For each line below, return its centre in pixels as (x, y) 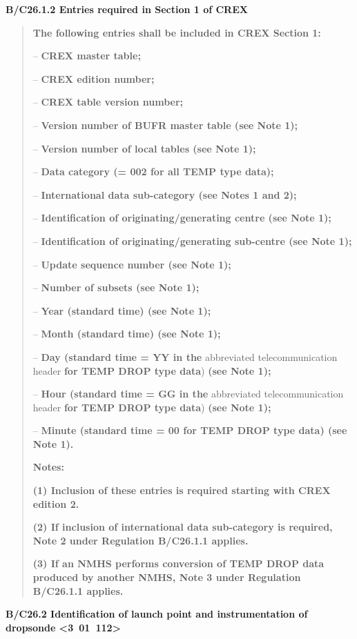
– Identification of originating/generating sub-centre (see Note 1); (192, 240)
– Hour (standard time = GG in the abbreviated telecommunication (188, 394)
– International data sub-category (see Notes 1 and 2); (165, 194)
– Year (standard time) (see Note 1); (122, 310)
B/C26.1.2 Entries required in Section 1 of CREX (127, 9)
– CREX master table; (87, 56)
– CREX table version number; (108, 102)
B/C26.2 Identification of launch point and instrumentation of (157, 614)
